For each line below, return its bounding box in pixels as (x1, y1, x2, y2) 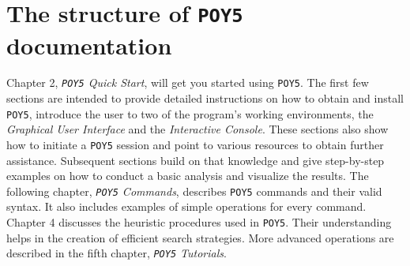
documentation (6, 28, 172, 61)
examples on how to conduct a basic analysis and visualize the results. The (6, 167, 369, 184)
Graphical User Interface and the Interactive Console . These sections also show (6, 121, 389, 137)
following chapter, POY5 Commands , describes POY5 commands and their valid (6, 182, 382, 199)
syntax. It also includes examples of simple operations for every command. (6, 198, 367, 215)
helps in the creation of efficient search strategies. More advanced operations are (6, 229, 394, 245)
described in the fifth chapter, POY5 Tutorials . (6, 245, 227, 261)
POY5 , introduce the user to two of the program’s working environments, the (6, 105, 374, 122)
